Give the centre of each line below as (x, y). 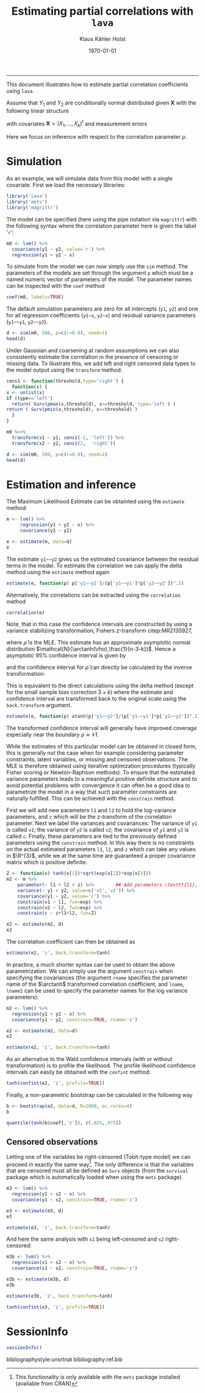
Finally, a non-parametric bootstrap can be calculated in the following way (100, 1095)
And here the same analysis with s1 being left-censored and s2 (85, 1239)
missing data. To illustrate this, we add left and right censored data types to (101, 363)
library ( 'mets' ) (27, 202)
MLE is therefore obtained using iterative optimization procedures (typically (101, 766)
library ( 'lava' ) (27, 196)
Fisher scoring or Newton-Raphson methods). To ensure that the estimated (101, 772)
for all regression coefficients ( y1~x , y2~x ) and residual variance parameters (101, 316)
